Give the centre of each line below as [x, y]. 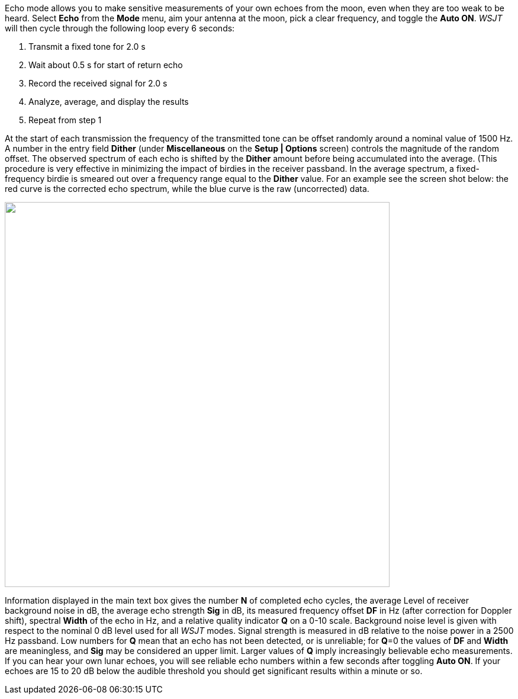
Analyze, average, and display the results [109, 102]
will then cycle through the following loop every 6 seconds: [120, 28]
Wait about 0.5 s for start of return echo [106, 65]
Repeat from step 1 [65, 120]
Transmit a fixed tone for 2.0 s [87, 47]
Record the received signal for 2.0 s [98, 83]
